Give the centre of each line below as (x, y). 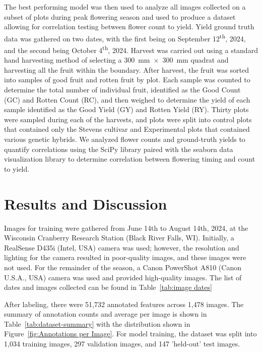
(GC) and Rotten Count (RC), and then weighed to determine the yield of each (127, 99)
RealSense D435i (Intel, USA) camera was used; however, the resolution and (122, 247)
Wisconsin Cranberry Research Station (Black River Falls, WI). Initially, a (119, 238)
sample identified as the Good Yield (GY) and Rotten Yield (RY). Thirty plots (126, 109)
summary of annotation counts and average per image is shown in (106, 314)
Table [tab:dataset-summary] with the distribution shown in (97, 323)
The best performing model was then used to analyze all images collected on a (125, 7)
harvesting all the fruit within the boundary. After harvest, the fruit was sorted (126, 69)
